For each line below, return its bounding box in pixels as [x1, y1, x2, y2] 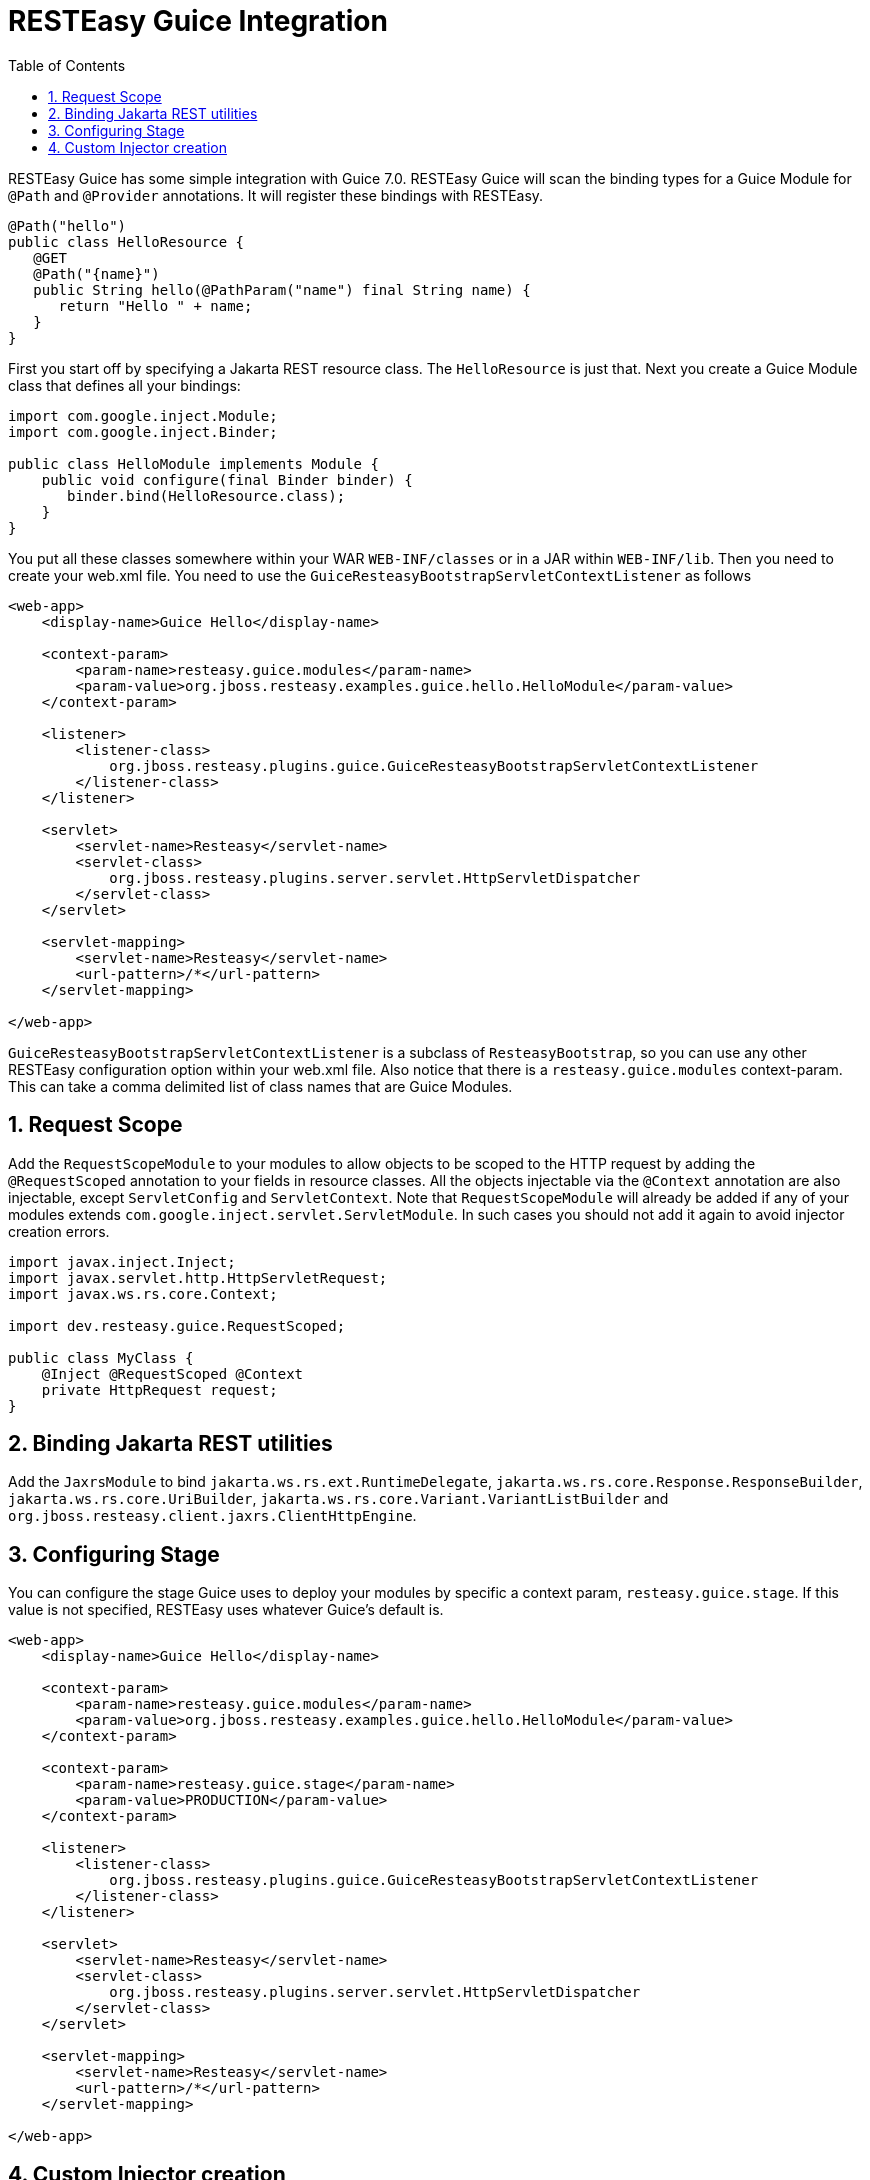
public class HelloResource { [8, 233, 245, 250]
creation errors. [8, 1222, 110, 1240]
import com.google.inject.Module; [8, 407, 278, 424]
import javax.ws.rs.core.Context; [8, 1285, 278, 1302]
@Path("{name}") [33, 265, 160, 282]
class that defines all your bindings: [8, 376, 241, 394]
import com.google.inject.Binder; [8, 423, 278, 440]
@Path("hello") [8, 217, 127, 234]
